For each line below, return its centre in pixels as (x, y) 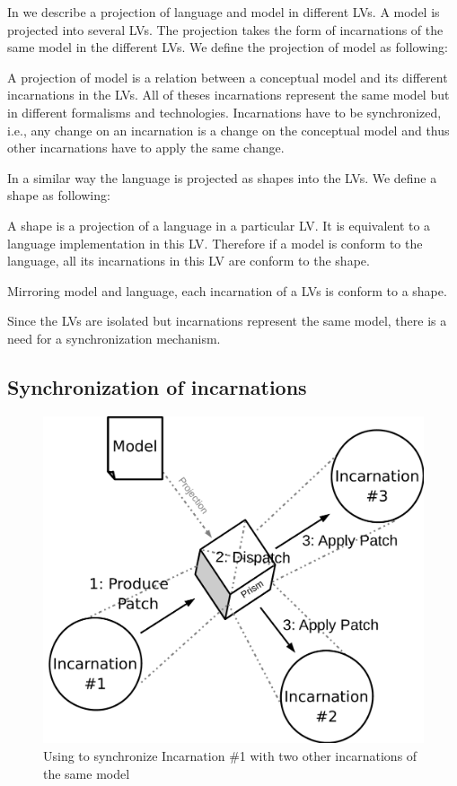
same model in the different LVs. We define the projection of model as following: (228, 47)
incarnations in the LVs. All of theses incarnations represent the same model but (228, 95)
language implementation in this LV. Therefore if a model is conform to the (215, 243)
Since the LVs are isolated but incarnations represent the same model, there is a (227, 321)
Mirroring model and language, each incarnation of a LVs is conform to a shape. (227, 290)
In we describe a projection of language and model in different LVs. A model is (224, 12)
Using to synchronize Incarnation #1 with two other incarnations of (230, 756)
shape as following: (59, 195)
